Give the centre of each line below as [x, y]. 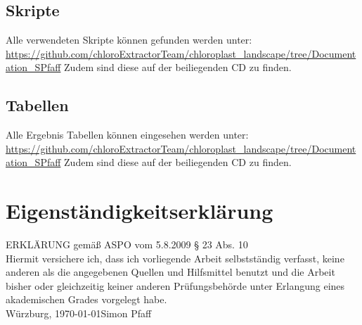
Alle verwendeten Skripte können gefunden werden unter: [129, 40]
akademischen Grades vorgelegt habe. [86, 299]
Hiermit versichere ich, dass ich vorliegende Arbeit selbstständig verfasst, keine [175, 258]
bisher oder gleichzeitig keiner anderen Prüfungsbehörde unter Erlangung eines [175, 285]
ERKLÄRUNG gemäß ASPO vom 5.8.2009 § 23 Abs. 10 [127, 244]
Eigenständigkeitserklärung [140, 211]
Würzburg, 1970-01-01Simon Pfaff [79, 313]
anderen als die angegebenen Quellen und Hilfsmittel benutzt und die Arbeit [170, 272]
